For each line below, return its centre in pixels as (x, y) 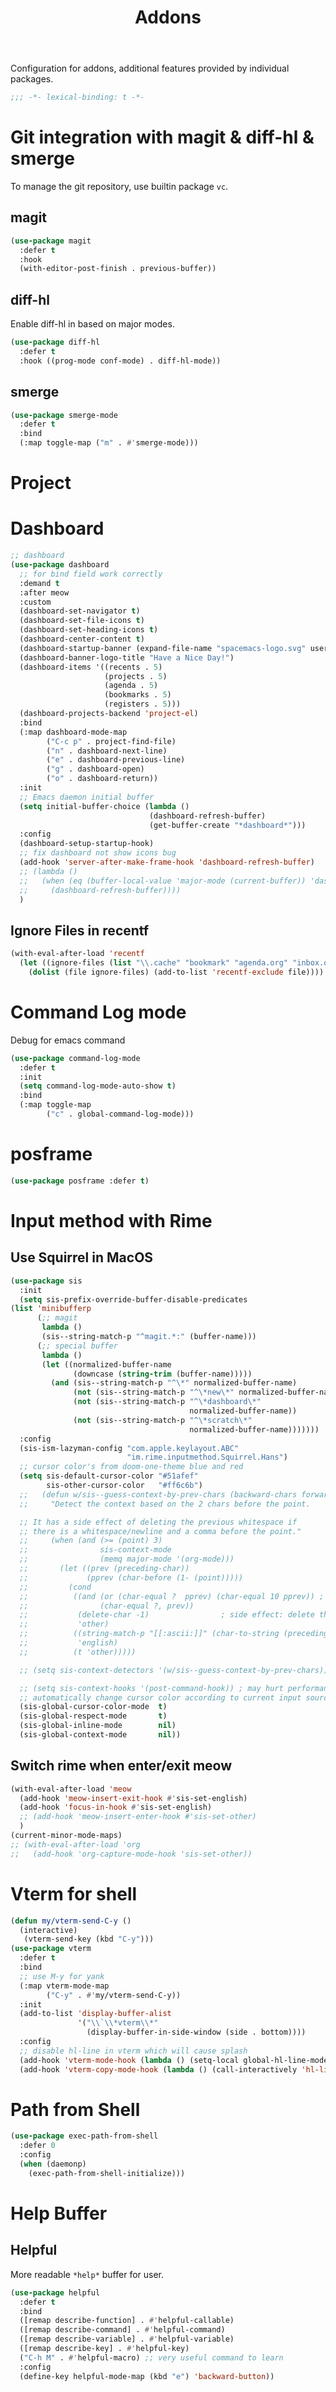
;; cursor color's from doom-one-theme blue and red (131, 1467)
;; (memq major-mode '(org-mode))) (127, 1559)
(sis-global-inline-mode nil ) (98, 1726)
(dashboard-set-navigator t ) (80, 611)
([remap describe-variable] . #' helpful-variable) (127, 2339)
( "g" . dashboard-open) (95, 769)
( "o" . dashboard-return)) (102, 779)
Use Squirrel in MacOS (82, 1257)
